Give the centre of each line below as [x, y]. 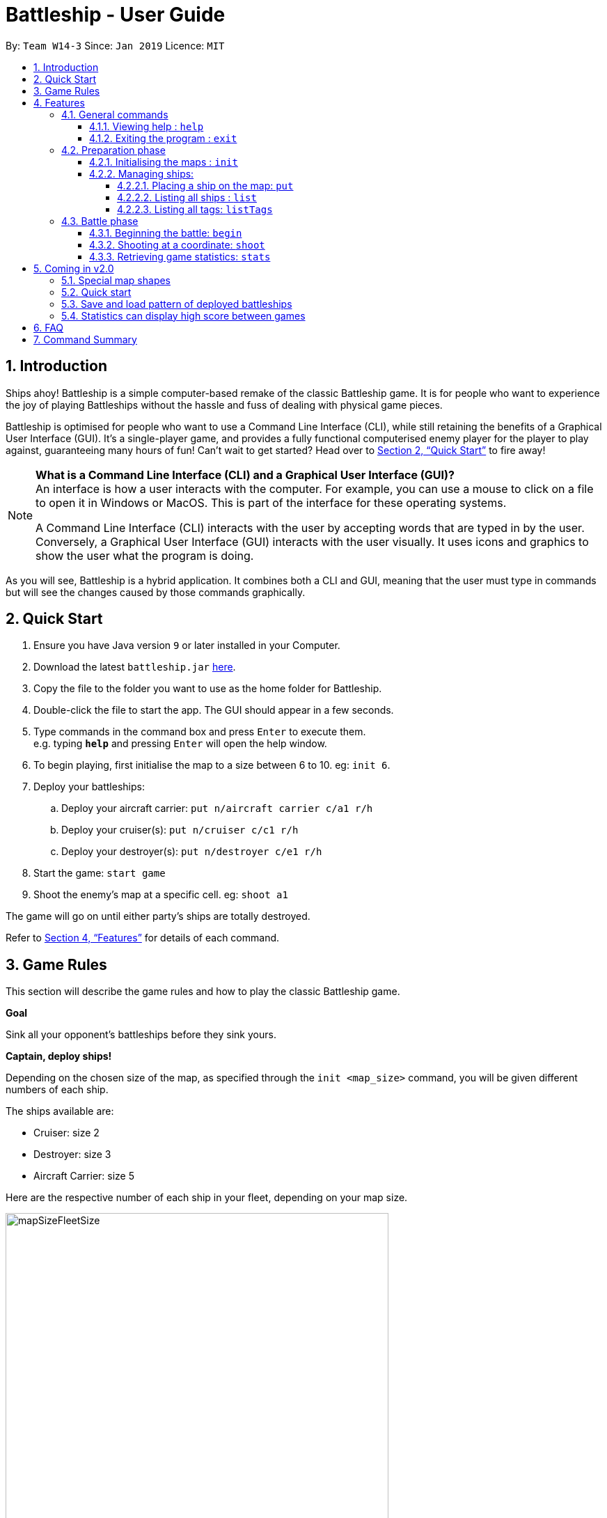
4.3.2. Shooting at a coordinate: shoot [177, 244]
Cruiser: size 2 [66, 1133]
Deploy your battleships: [89, 787]
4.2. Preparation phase [113, 150]
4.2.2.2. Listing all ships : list [187, 197]
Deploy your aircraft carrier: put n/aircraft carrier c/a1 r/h [217, 808]
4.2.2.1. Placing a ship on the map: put [205, 185]
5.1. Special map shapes [116, 280]
